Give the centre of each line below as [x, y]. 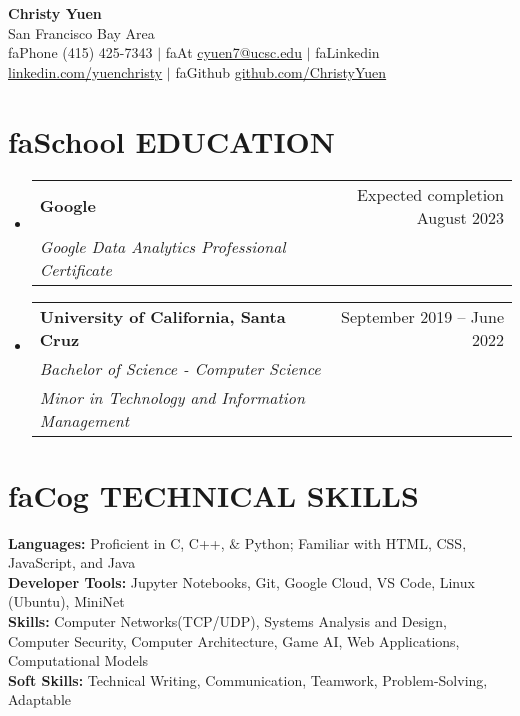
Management [84, 420]
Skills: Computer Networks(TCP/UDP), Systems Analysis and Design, [227, 621]
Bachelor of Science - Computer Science [180, 368]
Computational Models [78, 660]
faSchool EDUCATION [172, 140]
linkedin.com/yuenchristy [85, 71]
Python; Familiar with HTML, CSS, [355, 542]
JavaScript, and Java [72, 562]
